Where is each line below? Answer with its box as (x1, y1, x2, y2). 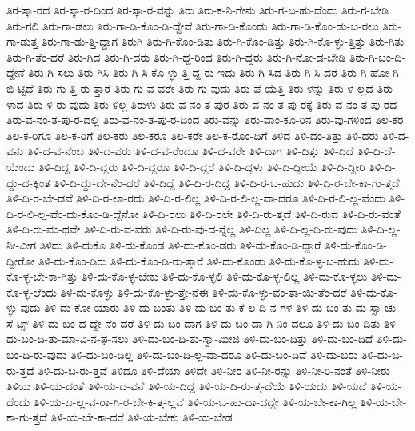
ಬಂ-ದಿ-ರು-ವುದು (6, 346, 67, 363)
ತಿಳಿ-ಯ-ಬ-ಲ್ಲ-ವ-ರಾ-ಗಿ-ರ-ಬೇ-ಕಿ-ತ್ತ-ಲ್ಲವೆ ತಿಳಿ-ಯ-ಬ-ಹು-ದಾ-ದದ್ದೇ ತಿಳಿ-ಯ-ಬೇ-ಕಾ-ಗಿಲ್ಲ (33, 393, 357, 409)
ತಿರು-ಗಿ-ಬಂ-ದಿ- (349, 48, 406, 65)
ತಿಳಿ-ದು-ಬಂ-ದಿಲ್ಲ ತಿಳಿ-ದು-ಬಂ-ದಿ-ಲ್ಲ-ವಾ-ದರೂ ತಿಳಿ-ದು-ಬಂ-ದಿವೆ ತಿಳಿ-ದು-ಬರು (70, 346, 358, 363)
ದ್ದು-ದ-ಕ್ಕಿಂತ (6, 174, 50, 190)
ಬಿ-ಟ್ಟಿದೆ (6, 79, 34, 96)
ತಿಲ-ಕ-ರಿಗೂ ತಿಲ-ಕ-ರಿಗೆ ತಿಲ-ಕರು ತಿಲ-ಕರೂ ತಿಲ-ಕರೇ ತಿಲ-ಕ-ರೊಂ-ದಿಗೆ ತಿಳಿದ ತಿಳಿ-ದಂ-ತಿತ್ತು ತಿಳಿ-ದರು (6, 126, 379, 143)
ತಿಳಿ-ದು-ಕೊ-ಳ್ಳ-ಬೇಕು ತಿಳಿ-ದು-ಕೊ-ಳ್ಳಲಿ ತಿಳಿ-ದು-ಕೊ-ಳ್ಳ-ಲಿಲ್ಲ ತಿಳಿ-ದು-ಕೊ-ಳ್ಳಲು (81, 268, 368, 285)
